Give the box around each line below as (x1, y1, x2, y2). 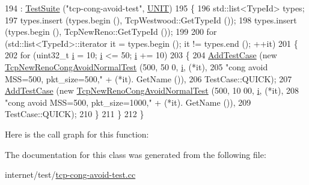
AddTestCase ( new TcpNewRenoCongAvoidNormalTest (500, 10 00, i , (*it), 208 (5, 84, 299, 97)
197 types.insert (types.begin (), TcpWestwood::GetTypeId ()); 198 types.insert (5, 13, 297, 26)
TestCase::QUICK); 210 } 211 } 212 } (5, 108, 144, 120)
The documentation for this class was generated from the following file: (5, 148, 266, 160)
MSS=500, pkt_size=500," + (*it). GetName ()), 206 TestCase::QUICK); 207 (5, 72, 292, 85)
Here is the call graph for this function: (5, 127, 149, 140)
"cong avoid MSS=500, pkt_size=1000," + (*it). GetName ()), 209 (5, 96, 251, 108)
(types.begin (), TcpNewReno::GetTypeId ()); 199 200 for (5, 25, 217, 38)
